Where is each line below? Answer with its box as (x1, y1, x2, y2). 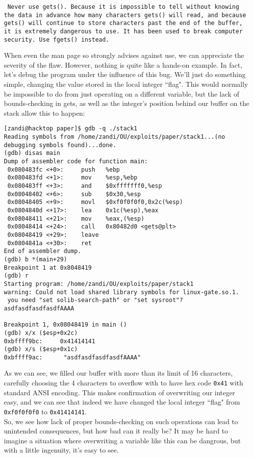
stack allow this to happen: (4, 107, 85, 118)
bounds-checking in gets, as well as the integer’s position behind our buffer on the (4, 98, 250, 108)
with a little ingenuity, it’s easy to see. (4, 445, 119, 455)
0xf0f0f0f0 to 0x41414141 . (4, 406, 87, 416)
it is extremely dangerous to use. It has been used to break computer (4, 27, 243, 35)
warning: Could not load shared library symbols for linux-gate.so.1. (4, 288, 239, 296)
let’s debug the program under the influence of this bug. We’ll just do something (4, 69, 246, 79)
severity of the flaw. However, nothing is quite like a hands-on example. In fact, (4, 59, 243, 70)
